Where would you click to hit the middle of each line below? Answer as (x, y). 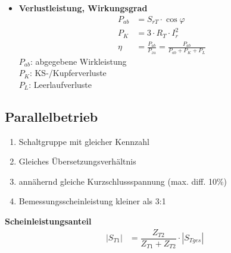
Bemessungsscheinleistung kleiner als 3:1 (92, 201)
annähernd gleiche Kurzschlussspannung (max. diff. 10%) (123, 181)
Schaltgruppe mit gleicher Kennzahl (84, 141)
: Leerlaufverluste (60, 84)
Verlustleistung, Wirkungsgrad (83, 8)
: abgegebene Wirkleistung (78, 61)
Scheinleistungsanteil (48, 221)
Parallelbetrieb (51, 116)
